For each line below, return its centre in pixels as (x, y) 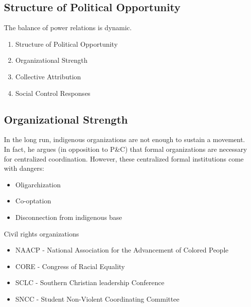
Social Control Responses (53, 93)
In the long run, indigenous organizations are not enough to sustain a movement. (125, 139)
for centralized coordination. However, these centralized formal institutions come (124, 158)
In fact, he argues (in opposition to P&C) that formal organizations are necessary (125, 149)
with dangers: (24, 168)
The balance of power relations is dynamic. (68, 27)
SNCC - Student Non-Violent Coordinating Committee (97, 298)
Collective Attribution (48, 76)
